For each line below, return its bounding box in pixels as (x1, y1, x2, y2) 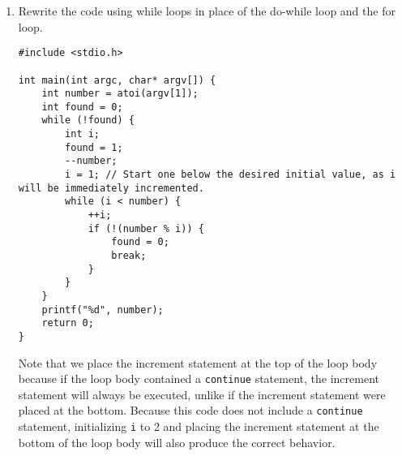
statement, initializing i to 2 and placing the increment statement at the (18, 418, 379, 435)
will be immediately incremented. (18, 182, 204, 194)
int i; (65, 128, 100, 140)
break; (111, 250, 147, 262)
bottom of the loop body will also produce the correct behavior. (18, 433, 336, 450)
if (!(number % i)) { (88, 222, 204, 234)
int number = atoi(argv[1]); (41, 88, 199, 100)
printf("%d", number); (41, 303, 164, 316)
